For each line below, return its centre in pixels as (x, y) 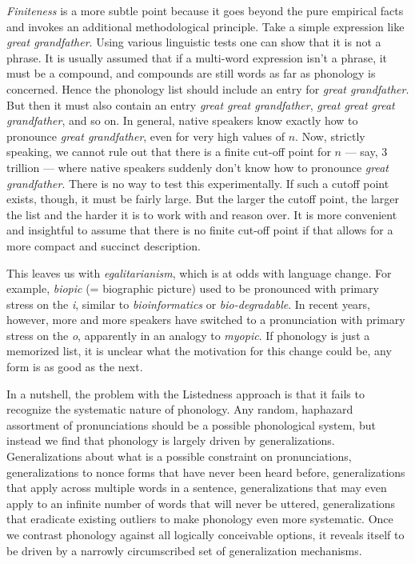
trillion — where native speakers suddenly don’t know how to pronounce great (198, 167)
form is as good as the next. (75, 367)
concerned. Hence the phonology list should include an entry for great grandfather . (208, 88)
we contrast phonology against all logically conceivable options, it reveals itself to (206, 534)
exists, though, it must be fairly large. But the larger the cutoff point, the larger (203, 199)
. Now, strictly (330, 136)
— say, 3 (366, 152)
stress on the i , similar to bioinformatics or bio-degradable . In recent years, (189, 304)
